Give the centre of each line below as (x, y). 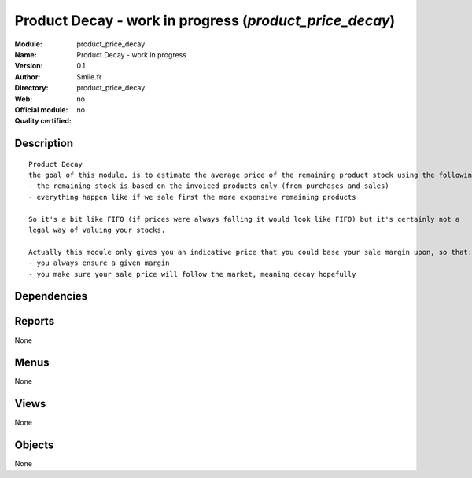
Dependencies (51, 296)
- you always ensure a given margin (99, 263)
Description (44, 143)
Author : (28, 77)
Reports (35, 321)
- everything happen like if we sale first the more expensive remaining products (192, 197)
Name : (26, 54)
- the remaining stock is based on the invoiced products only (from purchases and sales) (209, 186)
